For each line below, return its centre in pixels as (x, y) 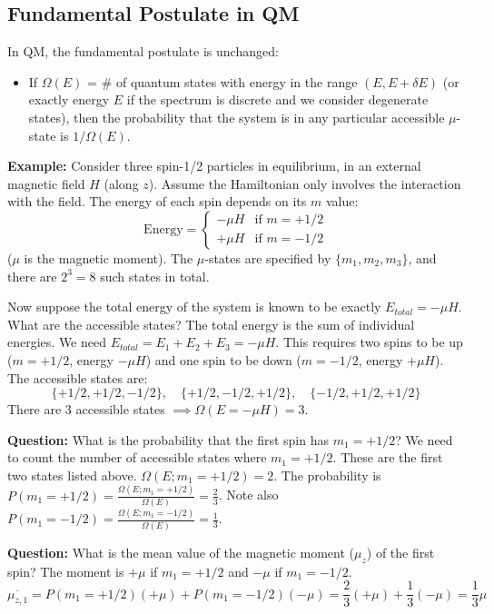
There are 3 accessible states (86, 409)
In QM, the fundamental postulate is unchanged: (143, 51)
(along (121, 183)
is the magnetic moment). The (109, 257)
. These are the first (388, 457)
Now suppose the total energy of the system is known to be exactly (194, 307)
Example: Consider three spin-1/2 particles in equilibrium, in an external (214, 166)
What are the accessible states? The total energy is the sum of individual (211, 324)
